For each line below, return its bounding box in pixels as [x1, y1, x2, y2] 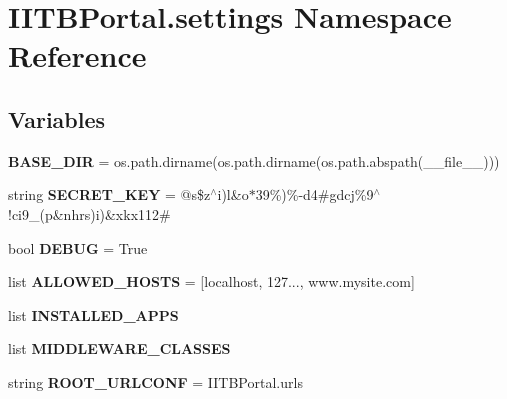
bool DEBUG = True [8, 237, 148, 258]
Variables [8, 103, 106, 134]
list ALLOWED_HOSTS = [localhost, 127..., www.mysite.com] [8, 271, 415, 292]
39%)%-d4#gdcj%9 [255, 184, 374, 205]
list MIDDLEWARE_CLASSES [8, 338, 231, 359]
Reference [8, 35, 147, 76]
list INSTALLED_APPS [8, 304, 179, 325]
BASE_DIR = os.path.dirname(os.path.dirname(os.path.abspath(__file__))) [8, 150, 500, 171]
